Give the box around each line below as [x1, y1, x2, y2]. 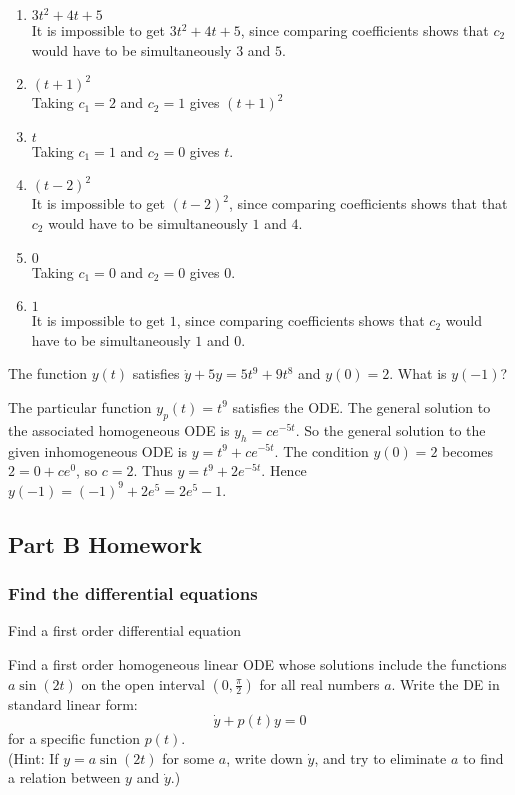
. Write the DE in [391, 673, 500, 694]
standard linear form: [8, 693, 138, 714]
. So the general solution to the [295, 419, 486, 440]
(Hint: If [8, 747, 59, 768]
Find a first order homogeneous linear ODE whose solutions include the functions [8, 653, 507, 674]
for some [162, 747, 215, 768]
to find [463, 747, 504, 768]
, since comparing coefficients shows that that [229, 193, 508, 214]
